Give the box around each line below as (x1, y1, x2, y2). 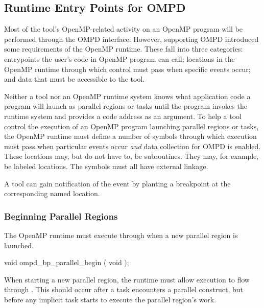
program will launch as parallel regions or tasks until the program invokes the (4, 101, 247, 111)
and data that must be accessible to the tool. (4, 74, 145, 84)
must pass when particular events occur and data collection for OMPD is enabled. (4, 140, 261, 151)
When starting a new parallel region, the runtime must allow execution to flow (4, 274, 250, 285)
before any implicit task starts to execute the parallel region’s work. (4, 294, 217, 304)
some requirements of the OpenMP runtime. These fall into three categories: (4, 43, 243, 54)
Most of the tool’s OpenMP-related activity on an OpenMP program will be (4, 23, 243, 34)
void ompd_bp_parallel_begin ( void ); (4, 257, 129, 268)
